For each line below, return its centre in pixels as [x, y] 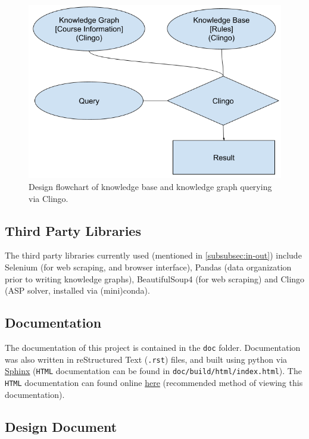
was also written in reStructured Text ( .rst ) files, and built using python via [146, 359]
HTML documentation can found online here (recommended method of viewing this [154, 382]
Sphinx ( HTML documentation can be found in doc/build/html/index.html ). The [153, 371]
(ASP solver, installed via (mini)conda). [77, 290]
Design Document [61, 426]
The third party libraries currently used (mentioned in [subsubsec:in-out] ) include [153, 255]
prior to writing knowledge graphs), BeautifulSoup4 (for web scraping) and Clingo [155, 278]
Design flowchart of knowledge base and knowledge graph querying [150, 187]
